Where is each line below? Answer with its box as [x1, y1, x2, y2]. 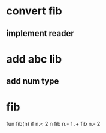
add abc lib [6, 52, 62, 66]
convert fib [6, 4, 63, 18]
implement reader [6, 28, 74, 39]
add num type [6, 76, 59, 87]
